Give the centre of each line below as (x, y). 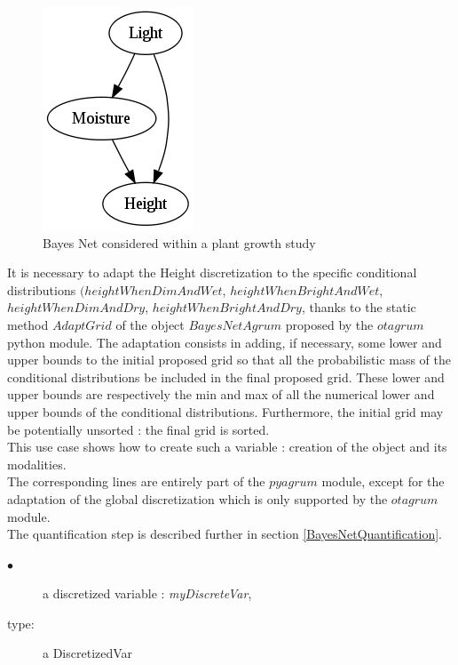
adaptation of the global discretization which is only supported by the (197, 498)
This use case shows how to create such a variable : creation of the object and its (227, 447)
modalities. (37, 464)
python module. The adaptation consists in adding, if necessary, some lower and (225, 342)
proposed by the (329, 324)
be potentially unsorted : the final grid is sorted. (138, 429)
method (28, 324)
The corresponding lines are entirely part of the (136, 481)
